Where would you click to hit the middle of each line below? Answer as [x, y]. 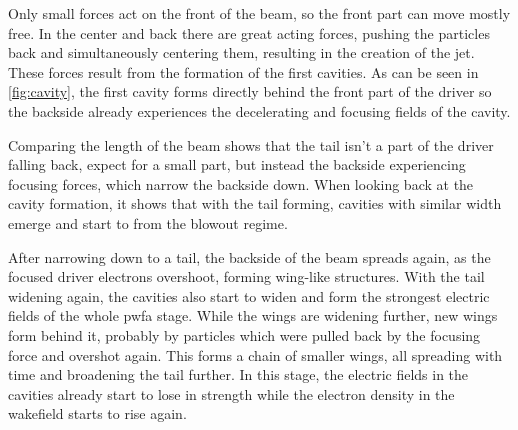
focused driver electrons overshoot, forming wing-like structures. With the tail [246, 276]
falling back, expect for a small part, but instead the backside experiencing [237, 164]
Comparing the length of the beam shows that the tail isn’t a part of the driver [251, 144]
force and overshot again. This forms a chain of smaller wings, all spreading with [255, 354]
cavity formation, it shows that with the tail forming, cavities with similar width [255, 203]
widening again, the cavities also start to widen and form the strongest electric [249, 295]
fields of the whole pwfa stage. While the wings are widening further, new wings [253, 315]
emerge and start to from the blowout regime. [148, 222]
